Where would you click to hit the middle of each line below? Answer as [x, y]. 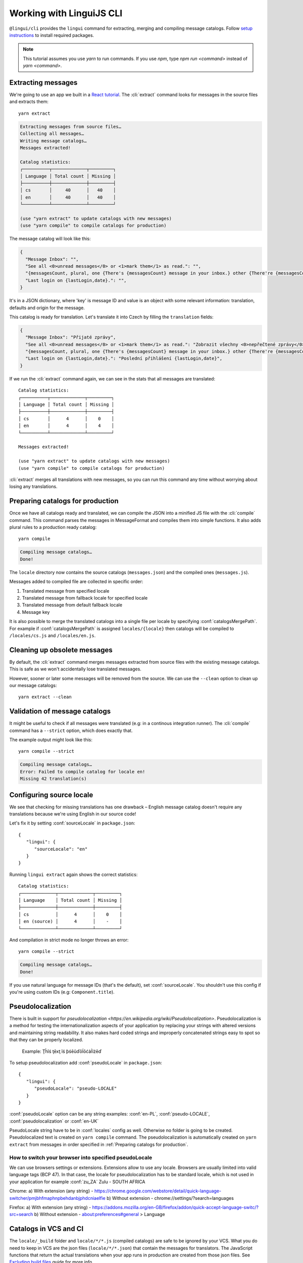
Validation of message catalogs [60, 712]
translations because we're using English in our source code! [73, 814]
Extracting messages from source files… [70, 127]
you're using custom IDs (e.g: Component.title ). [62, 992]
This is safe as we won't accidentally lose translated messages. [75, 669]
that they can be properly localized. [46, 1040]
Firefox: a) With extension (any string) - [50, 1207]
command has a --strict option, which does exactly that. [71, 731]
